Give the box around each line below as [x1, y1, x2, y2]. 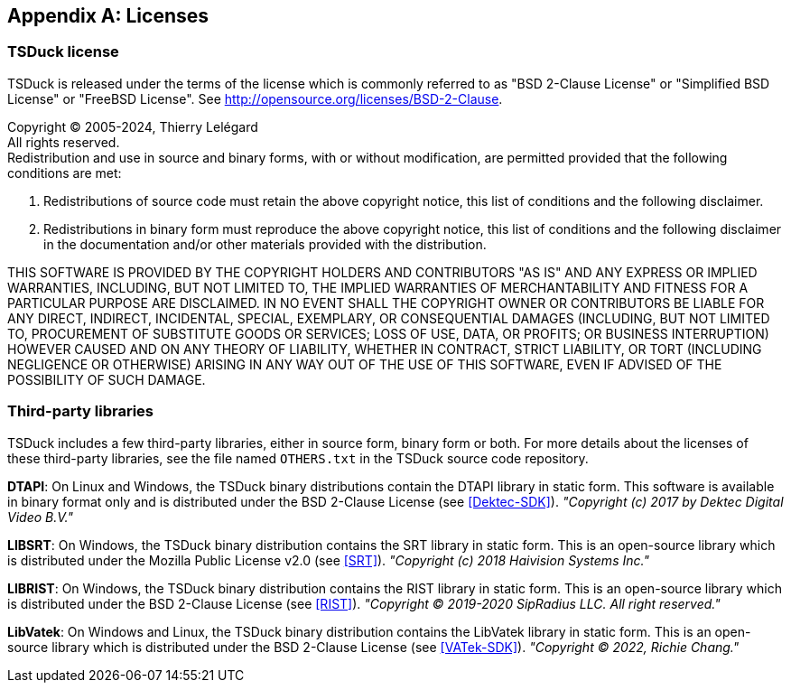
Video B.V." [7, 508, 73, 525]
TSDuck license [7, 42, 119, 61]
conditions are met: [7, 164, 122, 181]
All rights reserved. [7, 134, 120, 150]
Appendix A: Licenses [7, 5, 209, 27]
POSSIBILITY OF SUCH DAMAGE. [7, 371, 206, 387]
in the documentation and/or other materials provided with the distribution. [43, 236, 487, 252]
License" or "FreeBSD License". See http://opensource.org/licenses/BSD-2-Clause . [7, 90, 503, 107]
